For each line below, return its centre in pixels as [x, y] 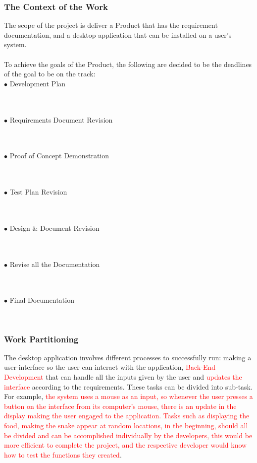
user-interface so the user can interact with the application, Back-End [110, 367]
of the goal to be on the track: [50, 74]
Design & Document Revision [54, 228]
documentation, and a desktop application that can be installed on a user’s [118, 34]
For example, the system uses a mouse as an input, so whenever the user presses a [128, 396]
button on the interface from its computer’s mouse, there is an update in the [120, 406]
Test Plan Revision [38, 192]
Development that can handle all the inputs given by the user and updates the [123, 377]
